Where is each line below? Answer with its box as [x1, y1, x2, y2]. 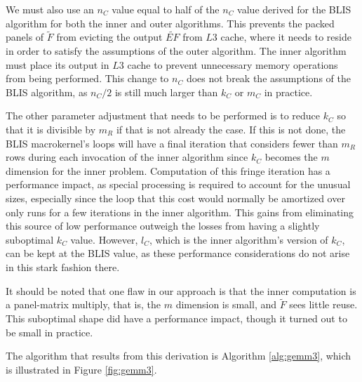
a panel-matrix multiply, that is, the [6, 297, 161, 312]
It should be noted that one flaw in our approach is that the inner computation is [6, 283, 356, 298]
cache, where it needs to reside [220, 29, 351, 44]
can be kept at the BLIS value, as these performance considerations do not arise [6, 246, 350, 261]
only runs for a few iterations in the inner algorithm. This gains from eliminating [6, 204, 354, 219]
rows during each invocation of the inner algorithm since [6, 150, 248, 164]
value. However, [70, 232, 138, 246]
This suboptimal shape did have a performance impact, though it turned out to [6, 310, 347, 325]
